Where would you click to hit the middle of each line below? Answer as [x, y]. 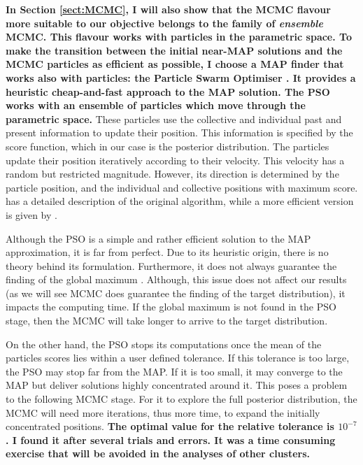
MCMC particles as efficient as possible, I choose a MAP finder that [175, 64]
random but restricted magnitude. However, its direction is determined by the [172, 174]
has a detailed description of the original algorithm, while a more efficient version [180, 201]
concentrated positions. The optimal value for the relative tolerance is [170, 426]
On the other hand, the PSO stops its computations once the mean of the [164, 344]
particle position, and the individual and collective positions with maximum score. [182, 187]
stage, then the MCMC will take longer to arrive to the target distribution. [167, 321]
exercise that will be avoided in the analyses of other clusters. [158, 453]
